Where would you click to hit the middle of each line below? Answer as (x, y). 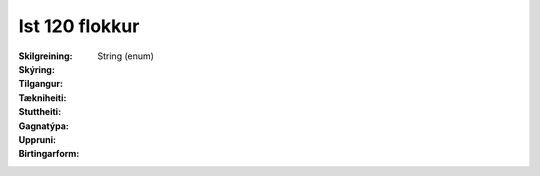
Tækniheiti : (42, 97)
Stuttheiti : (40, 112)
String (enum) (126, 56)
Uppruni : (37, 139)
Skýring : (36, 69)
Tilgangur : (41, 84)
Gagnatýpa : (43, 126)
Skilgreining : (45, 56)
